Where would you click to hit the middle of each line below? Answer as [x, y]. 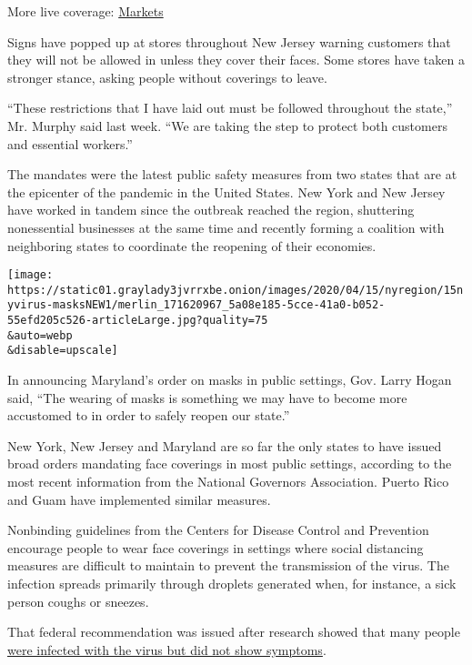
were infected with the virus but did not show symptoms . [167, 649]
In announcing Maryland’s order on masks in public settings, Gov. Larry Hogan [230, 380]
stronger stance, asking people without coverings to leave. [167, 77]
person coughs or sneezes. [78, 601]
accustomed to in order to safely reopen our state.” [149, 415]
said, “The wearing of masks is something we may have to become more [207, 397]
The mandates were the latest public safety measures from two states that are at [232, 174]
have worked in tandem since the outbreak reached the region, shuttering [211, 210]
